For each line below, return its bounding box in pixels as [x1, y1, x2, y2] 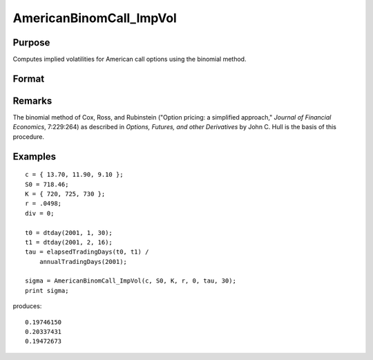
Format [12, 73, 45, 84]
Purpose [12, 37, 50, 48]
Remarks [12, 95, 52, 106]
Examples [12, 151, 57, 162]
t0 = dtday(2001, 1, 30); [25, 229, 113, 236]
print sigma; [25, 287, 69, 294]
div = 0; [25, 209, 55, 217]
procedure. [12, 132, 45, 141]
